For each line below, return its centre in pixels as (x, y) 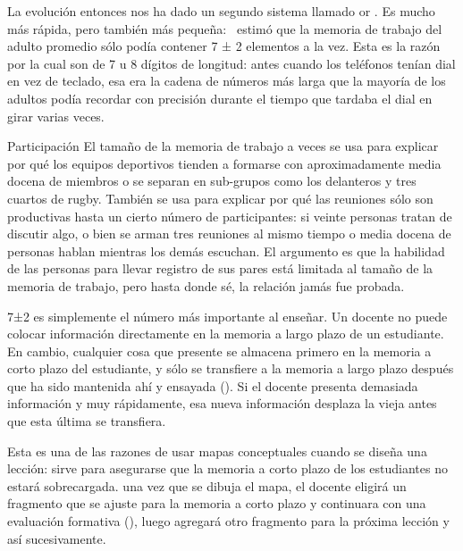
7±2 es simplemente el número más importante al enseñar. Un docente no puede (227, 316)
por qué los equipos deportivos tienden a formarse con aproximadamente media (224, 163)
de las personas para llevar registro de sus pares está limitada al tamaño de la (220, 268)
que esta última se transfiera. (87, 421)
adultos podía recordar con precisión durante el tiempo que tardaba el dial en (220, 98)
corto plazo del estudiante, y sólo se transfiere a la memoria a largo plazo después (231, 368)
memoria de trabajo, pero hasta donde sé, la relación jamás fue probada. (206, 285)
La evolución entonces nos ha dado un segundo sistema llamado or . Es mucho (221, 11)
